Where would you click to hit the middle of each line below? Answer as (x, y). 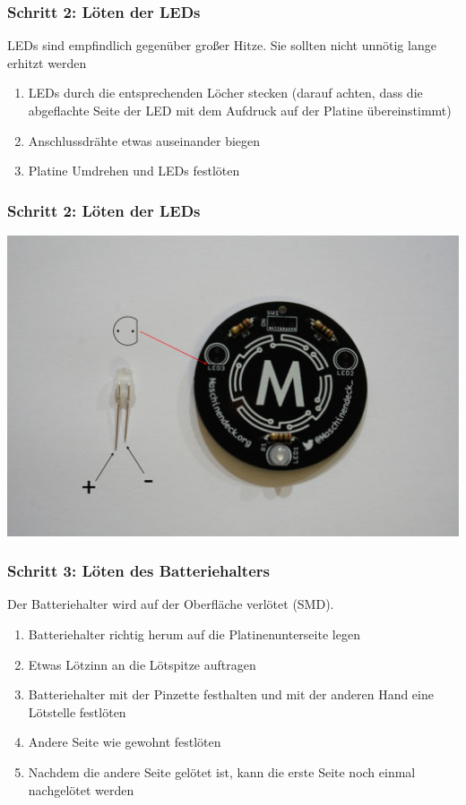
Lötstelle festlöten (77, 711)
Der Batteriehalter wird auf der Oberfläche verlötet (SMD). (171, 604)
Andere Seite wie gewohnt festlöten (125, 742)
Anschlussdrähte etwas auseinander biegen (144, 140)
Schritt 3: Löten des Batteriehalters (138, 571)
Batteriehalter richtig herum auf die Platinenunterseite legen (194, 634)
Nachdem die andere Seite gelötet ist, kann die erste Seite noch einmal (222, 772)
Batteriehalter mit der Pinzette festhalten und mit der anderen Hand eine (231, 694)
